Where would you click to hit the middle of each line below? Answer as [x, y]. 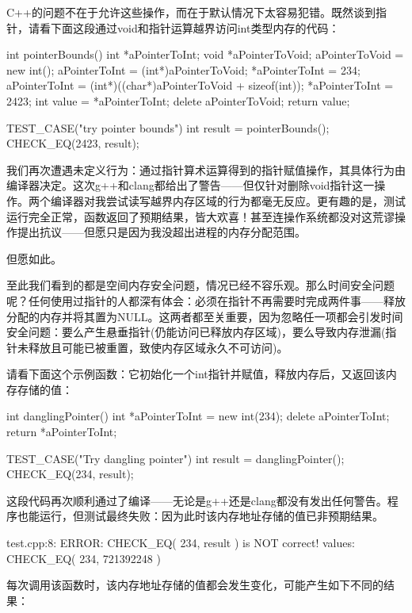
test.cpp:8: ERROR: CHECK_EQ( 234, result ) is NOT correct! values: [181, 543]
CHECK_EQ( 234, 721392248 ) [84, 558]
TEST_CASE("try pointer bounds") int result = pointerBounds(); [168, 127]
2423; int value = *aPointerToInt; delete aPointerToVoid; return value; [178, 100]
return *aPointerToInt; [62, 432]
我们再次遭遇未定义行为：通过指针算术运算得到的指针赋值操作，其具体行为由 [206, 169]
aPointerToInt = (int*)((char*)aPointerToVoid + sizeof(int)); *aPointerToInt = [200, 85]
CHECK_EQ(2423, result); [73, 143]
